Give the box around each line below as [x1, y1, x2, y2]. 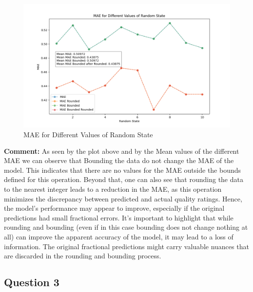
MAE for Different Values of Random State [23, 129, 153, 139]
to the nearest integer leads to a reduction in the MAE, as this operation [4, 183, 222, 194]
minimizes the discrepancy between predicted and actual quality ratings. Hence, [4, 193, 242, 203]
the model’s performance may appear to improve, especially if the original [4, 203, 225, 213]
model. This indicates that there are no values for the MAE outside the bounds [4, 164, 241, 175]
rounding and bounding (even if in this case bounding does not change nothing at [4, 222, 248, 232]
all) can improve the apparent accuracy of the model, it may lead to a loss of [4, 231, 234, 241]
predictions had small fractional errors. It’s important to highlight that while [4, 212, 234, 222]
